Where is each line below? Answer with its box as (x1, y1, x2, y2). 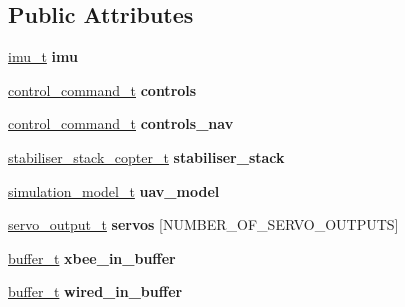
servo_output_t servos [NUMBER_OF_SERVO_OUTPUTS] (8, 214, 399, 235)
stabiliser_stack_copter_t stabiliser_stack (8, 146, 285, 167)
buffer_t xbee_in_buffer (8, 247, 176, 268)
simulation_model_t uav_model (8, 180, 220, 201)
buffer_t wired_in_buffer (8, 281, 183, 302)
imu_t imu (8, 46, 78, 67)
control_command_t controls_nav (8, 113, 234, 134)
